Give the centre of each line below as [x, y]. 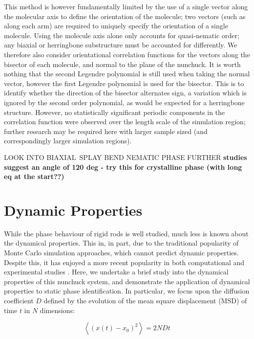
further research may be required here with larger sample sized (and [106, 131]
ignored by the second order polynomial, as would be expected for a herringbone [124, 102]
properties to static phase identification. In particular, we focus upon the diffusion [127, 291]
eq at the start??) [34, 176]
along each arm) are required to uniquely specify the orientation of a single [116, 26]
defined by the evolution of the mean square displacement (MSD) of [145, 300]
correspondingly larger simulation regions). [68, 141]
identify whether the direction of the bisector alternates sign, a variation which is [125, 93]
